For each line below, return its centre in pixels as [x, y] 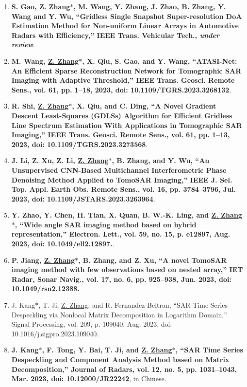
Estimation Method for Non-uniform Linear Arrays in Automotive [125, 26]
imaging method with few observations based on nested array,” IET [127, 269]
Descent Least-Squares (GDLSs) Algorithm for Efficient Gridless [122, 115]
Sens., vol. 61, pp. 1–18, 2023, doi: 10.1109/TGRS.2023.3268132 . [121, 89]
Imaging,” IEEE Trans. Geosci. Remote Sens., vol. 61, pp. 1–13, [121, 135]
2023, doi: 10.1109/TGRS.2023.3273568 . [80, 144]
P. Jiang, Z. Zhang [43, 260]
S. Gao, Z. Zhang [41, 6]
